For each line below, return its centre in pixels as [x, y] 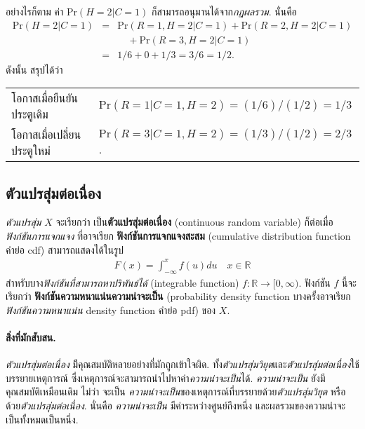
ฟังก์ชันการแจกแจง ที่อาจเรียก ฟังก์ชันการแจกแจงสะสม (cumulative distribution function [178, 236]
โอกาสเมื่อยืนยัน [45, 98]
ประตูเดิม [30, 114]
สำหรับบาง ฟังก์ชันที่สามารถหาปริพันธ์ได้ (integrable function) [122, 282]
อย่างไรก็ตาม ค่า [35, 11]
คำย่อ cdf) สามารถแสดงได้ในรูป [65, 249]
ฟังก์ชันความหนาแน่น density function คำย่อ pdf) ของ [111, 309]
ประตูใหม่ [31, 151]
